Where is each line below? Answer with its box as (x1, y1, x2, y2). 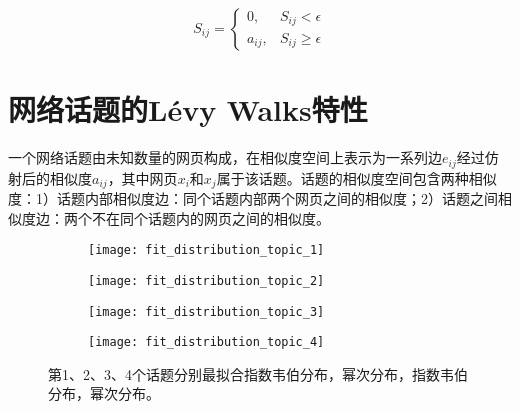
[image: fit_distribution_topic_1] (88, 243, 325, 258)
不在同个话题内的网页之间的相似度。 (91, 207, 330, 228)
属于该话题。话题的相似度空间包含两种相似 (216, 167, 497, 188)
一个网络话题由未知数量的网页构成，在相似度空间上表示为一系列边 (8, 147, 442, 168)
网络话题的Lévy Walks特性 (8, 89, 368, 130)
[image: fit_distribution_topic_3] (88, 304, 325, 319)
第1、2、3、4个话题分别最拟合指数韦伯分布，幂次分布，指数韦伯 (48, 363, 468, 384)
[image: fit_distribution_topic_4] (88, 335, 325, 350)
